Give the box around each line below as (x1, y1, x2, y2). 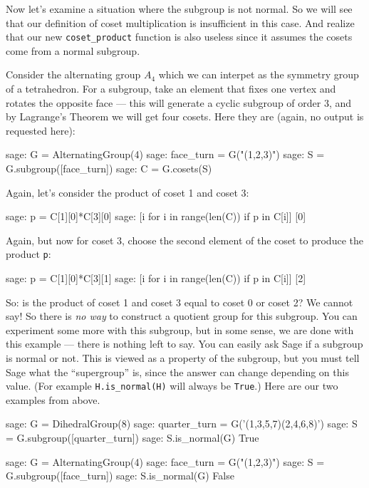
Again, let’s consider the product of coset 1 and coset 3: (6, 185, 249, 199)
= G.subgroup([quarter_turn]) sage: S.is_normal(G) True (6, 430, 259, 445)
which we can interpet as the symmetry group (158, 67, 359, 82)
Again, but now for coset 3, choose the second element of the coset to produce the (6, 232, 363, 247)
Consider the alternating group (6, 67, 141, 82)
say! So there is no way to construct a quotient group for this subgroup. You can (6, 308, 358, 323)
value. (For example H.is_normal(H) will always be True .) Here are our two (6, 378, 338, 393)
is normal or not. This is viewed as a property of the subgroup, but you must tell (6, 351, 360, 365)
